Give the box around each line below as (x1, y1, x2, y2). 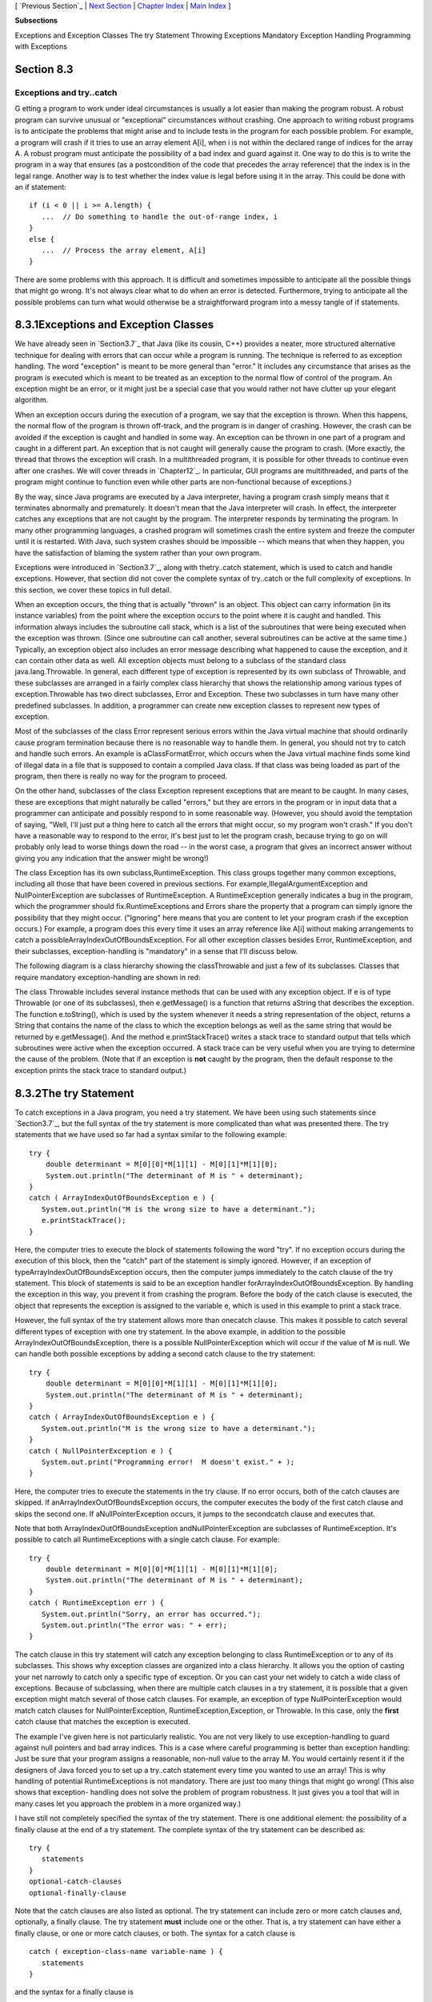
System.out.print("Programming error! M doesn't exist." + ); (41, 1457, 295, 1466)
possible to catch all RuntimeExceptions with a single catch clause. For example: (14, 1534, 280, 1545)
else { (29, 235, 55, 243)
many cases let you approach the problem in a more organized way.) (14, 1799, 242, 1808)
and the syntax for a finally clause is (14, 1987, 134, 1997)
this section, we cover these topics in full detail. (14, 585, 172, 594)
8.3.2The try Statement (14, 1086, 135, 1100)
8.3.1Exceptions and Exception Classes (14, 318, 214, 332)
